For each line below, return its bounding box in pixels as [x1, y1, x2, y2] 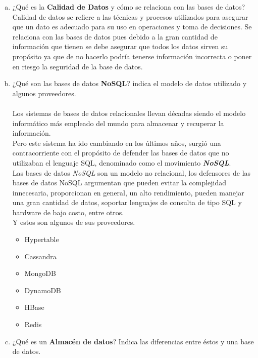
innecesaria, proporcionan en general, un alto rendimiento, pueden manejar [12, 187, 244, 197]
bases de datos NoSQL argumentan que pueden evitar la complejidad [12, 177, 227, 188]
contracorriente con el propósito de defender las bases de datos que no [12, 147, 229, 158]
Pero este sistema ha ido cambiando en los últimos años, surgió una [12, 137, 221, 148]
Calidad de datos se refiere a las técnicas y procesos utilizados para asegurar [12, 11, 248, 22]
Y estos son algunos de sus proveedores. [12, 217, 135, 227]
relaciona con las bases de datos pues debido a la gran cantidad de [12, 31, 218, 42]
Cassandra [24, 251, 57, 261]
